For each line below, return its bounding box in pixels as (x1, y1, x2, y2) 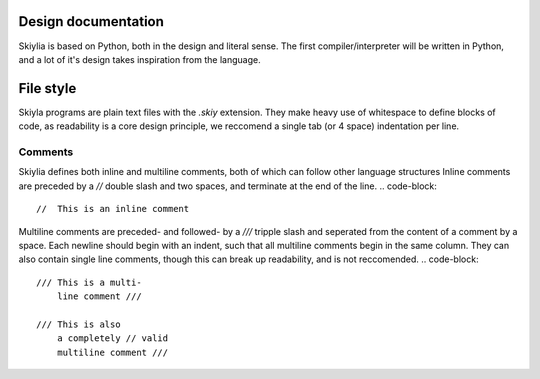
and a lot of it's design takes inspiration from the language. (18, 53, 261, 65)
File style (18, 80, 77, 97)
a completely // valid (56, 333, 169, 344)
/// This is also (36, 318, 121, 330)
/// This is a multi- (36, 276, 142, 288)
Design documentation (18, 13, 165, 30)
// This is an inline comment (36, 203, 190, 215)
